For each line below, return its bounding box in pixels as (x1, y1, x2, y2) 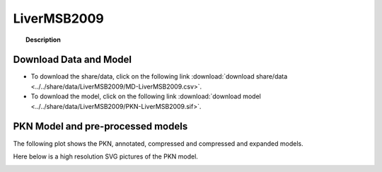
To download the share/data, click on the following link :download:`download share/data (30, 72, 288, 81)
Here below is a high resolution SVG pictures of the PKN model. (13, 152, 198, 161)
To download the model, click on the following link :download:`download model (30, 92, 261, 101)
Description (25, 35, 62, 44)
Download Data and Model (13, 54, 132, 66)
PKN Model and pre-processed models (13, 120, 188, 132)
